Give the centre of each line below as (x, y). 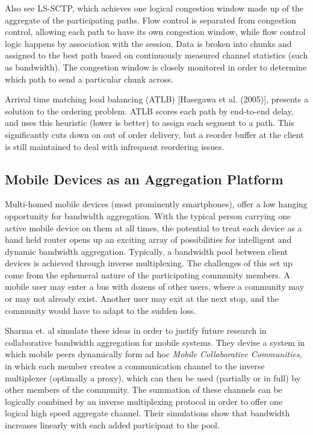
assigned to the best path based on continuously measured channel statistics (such (156, 55)
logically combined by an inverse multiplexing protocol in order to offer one (144, 401)
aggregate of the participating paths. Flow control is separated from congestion (151, 20)
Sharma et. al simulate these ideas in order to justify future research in (136, 330)
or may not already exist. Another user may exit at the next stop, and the (142, 299)
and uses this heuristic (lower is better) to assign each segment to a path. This (150, 123)
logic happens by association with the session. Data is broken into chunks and (148, 43)
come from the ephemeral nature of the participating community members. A (147, 274)
